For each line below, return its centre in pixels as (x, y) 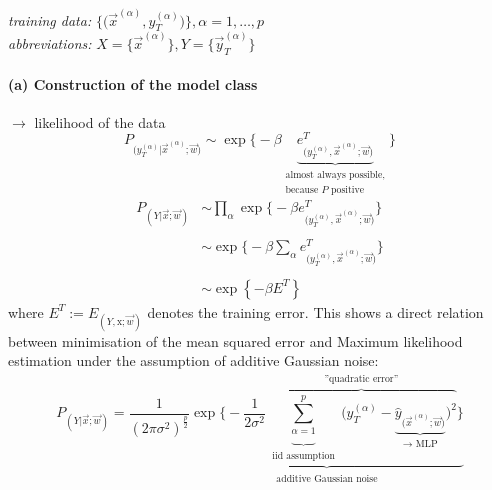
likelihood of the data (100, 121)
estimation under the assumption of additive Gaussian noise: (193, 360)
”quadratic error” (361, 378)
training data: (50, 19)
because (302, 189)
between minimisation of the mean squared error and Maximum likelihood (235, 340)
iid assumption (303, 455)
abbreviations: (50, 43)
